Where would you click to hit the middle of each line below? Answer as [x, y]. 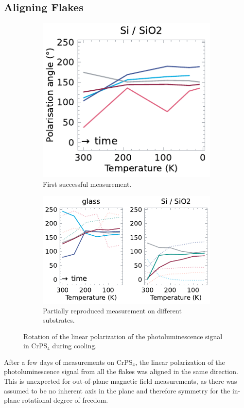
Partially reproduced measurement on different [112, 310]
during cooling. [75, 346]
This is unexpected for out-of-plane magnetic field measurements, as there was [121, 381]
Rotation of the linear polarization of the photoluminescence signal [123, 336]
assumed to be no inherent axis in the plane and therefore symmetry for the [117, 390]
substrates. [59, 320]
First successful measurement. [87, 184]
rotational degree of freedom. [65, 400]
